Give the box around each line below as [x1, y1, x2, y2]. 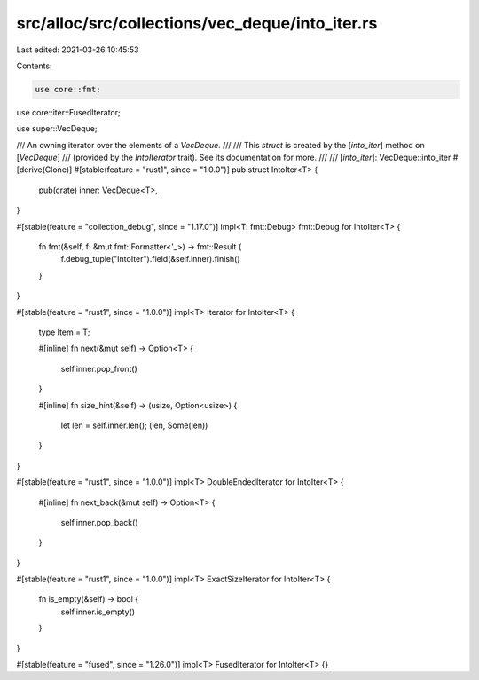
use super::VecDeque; [16, 123, 98, 134]
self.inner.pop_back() [60, 517, 138, 527]
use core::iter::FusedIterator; [16, 107, 121, 117]
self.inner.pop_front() [60, 363, 137, 374]
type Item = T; [38, 327, 90, 337]
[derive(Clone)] [16, 164, 73, 175]
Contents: [16, 60, 52, 71]
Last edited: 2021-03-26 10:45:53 [16, 44, 139, 55]
